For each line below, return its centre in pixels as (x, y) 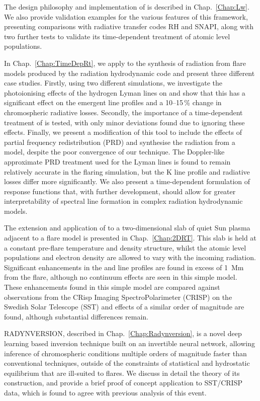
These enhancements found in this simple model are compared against (112, 287)
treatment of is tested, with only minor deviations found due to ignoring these (124, 122)
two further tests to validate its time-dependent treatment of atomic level (117, 36)
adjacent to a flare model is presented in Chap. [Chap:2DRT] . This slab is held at (130, 238)
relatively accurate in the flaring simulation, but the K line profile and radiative (127, 171)
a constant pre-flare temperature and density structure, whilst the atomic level (125, 247)
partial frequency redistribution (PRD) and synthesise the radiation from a (120, 142)
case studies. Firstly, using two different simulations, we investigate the (113, 83)
